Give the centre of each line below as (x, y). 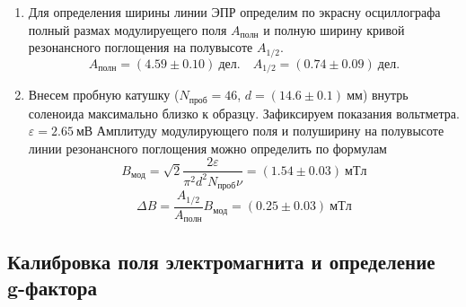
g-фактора (52, 287)
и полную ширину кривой (334, 29)
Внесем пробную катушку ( (104, 95)
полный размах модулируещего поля (127, 29)
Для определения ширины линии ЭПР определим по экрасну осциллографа (234, 12)
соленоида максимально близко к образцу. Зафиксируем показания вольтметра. (244, 113)
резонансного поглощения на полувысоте (141, 47)
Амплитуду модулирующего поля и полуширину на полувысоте (270, 131)
